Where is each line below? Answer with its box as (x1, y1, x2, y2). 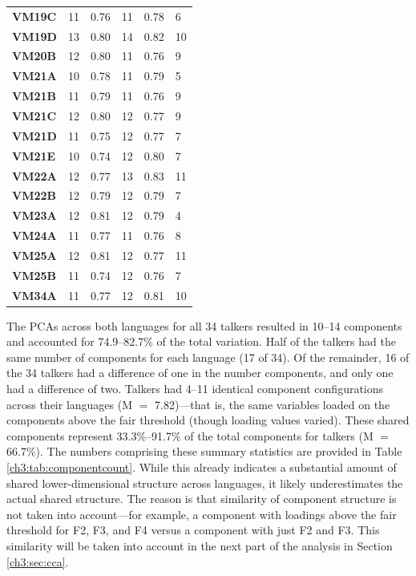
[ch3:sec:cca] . (6, 553, 69, 570)
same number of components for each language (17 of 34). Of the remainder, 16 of (6, 348, 410, 365)
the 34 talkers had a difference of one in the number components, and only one (6, 364, 394, 381)
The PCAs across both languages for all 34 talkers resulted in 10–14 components (6, 317, 402, 334)
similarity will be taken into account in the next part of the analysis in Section (6, 537, 393, 554)
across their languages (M (6, 395, 133, 412)
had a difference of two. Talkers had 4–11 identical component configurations (6, 380, 384, 397)
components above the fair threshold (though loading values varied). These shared (6, 412, 410, 428)
